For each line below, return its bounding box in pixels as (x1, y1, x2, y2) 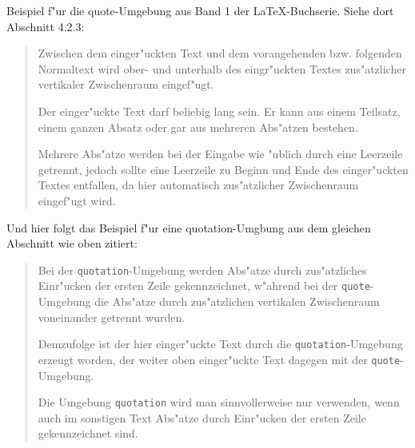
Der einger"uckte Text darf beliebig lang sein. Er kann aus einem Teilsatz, (38, 102, 401, 119)
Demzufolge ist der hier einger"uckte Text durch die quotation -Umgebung (38, 335, 403, 352)
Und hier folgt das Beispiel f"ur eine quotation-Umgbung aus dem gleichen (6, 219, 371, 236)
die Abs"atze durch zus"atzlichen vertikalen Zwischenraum (94, 293, 380, 310)
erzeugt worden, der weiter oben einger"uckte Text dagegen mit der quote (38, 351, 401, 367)
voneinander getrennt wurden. (38, 308, 186, 325)
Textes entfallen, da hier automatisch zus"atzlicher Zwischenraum (38, 176, 359, 193)
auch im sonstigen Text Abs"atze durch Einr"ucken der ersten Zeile (38, 409, 366, 426)
